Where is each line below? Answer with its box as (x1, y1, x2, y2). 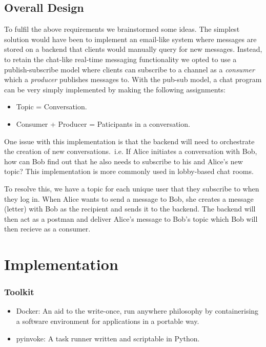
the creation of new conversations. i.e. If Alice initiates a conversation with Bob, (4, 146, 257, 157)
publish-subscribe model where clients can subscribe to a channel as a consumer (4, 64, 255, 74)
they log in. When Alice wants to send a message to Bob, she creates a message (4, 193, 254, 204)
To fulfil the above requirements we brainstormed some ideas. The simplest (4, 24, 240, 34)
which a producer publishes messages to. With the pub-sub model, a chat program (4, 74, 262, 85)
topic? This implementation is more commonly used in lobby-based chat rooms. (4, 166, 254, 177)
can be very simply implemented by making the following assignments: (4, 84, 226, 94)
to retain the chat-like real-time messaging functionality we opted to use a (4, 53, 237, 64)
